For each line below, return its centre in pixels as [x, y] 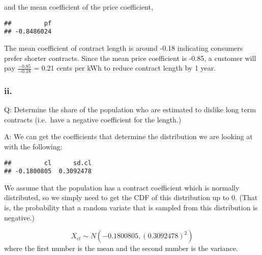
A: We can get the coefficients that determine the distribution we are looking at [128, 136]
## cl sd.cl [48, 163]
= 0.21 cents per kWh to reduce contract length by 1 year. [125, 68]
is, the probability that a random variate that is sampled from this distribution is [131, 208]
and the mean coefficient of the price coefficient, [79, 7]
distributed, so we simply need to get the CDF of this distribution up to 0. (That [131, 197]
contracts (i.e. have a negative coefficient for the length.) [93, 119]
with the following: [33, 146]
